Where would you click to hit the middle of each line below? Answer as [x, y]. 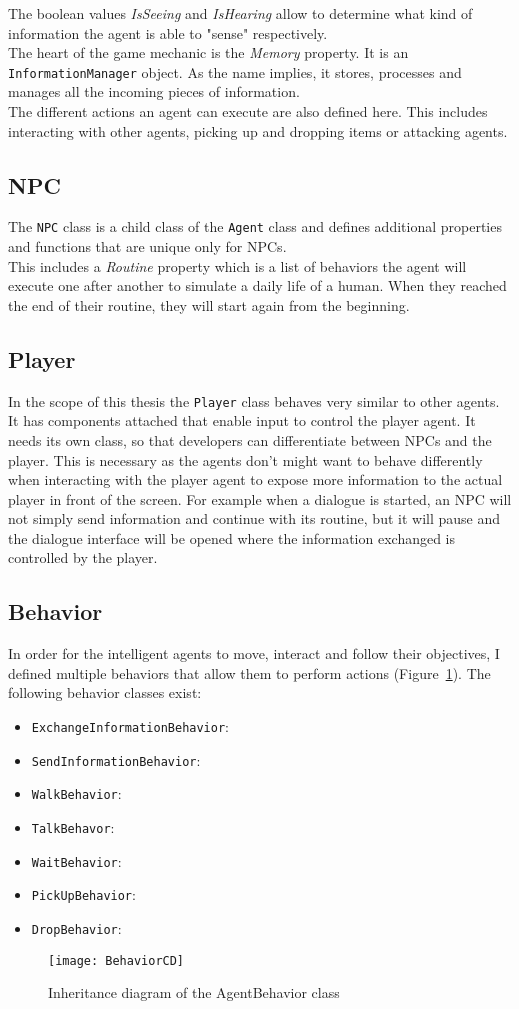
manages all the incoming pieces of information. [154, 91]
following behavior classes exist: [105, 692]
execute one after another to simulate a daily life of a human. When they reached [257, 285]
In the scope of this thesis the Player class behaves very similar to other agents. [254, 400]
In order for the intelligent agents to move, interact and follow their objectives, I [254, 653]
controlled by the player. [83, 557]
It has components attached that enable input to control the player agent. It [242, 420]
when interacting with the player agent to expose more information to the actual [255, 479]
